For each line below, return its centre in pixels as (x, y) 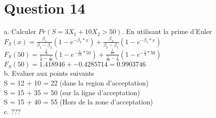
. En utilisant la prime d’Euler (167, 31)
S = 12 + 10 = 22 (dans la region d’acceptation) (76, 82)
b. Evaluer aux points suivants (49, 73)
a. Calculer (20, 31)
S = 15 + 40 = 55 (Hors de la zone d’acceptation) (78, 102)
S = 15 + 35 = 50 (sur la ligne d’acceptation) (72, 92)
